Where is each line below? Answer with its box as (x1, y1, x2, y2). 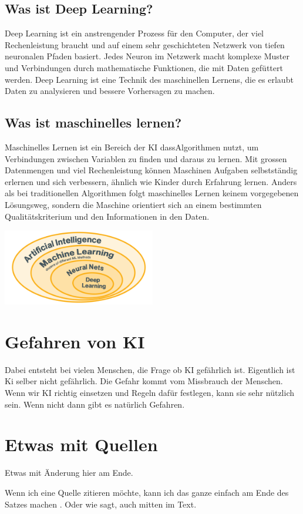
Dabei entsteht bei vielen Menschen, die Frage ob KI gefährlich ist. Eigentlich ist (5, 363, 295, 375)
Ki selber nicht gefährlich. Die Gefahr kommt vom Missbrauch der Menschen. (5, 375, 283, 387)
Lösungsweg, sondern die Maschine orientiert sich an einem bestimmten (5, 198, 262, 210)
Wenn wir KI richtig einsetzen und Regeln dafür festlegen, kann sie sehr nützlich (5, 387, 294, 399)
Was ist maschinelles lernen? (5, 113, 182, 132)
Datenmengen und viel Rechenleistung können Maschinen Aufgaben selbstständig (5, 164, 298, 176)
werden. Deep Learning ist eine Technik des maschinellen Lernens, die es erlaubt (5, 73, 294, 85)
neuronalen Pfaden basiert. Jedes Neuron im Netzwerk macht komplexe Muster (5, 50, 289, 62)
